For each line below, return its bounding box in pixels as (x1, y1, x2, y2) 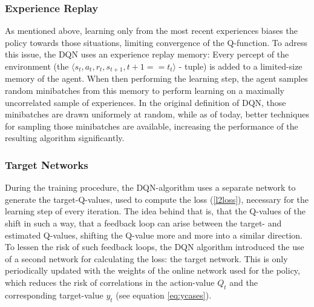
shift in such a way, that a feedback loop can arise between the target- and (5, 217, 282, 229)
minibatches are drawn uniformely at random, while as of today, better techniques (5, 108, 309, 120)
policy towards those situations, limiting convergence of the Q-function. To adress (5, 36, 307, 48)
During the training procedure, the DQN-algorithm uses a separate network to (5, 181, 296, 194)
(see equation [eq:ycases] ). (116, 288, 212, 301)
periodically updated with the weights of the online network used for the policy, (5, 264, 300, 277)
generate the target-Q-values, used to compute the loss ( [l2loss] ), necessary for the (5, 193, 309, 205)
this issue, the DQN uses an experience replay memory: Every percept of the (5, 48, 289, 61)
